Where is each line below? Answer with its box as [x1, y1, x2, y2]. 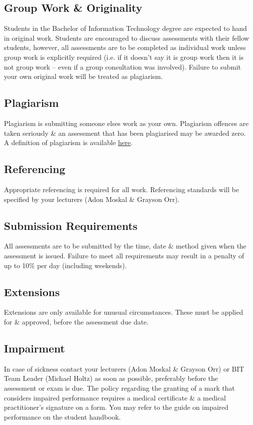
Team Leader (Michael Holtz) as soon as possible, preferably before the [4, 373, 218, 383]
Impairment [4, 340, 65, 355]
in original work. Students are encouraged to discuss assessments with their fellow [4, 32, 250, 43]
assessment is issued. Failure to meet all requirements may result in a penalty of [4, 250, 244, 260]
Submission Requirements [4, 218, 138, 233]
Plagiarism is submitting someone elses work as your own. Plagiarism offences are [4, 118, 249, 128]
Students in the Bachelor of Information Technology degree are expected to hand [4, 23, 247, 33]
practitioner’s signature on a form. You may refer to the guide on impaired [4, 402, 228, 412]
